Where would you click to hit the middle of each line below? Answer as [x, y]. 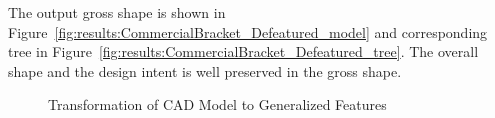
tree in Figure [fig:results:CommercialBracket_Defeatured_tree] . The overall [243, 51]
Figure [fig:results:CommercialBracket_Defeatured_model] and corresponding [248, 31]
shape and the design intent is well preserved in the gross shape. [205, 70]
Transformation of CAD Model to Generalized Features [217, 104]
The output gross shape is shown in [117, 12]
